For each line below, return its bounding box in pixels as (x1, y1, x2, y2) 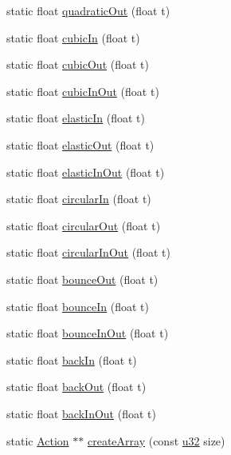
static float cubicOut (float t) (6, 56, 149, 73)
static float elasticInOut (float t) (6, 163, 165, 180)
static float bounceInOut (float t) (6, 325, 169, 341)
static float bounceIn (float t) (6, 297, 149, 314)
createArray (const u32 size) (87, 432, 225, 449)
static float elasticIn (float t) (6, 110, 146, 126)
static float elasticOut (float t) (6, 136, 155, 153)
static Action (6, 432, 69, 449)
